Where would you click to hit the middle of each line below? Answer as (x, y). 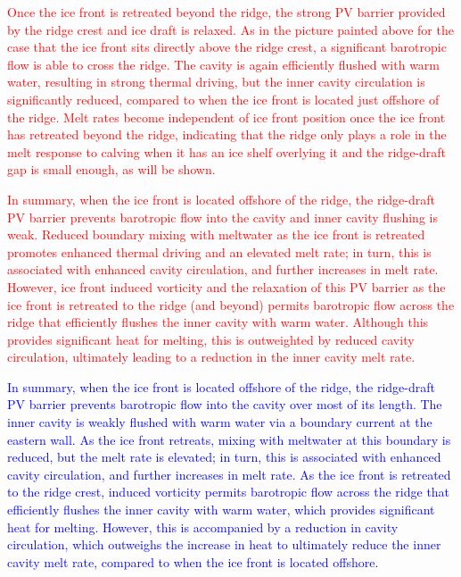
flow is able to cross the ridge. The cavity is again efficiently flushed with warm (224, 64)
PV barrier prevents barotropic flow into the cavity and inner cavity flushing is (222, 217)
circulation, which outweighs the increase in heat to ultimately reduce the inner (224, 544)
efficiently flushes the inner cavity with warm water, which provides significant (221, 510)
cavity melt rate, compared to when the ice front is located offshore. (193, 561)
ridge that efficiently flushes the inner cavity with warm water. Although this (218, 322)
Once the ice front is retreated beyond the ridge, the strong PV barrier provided (226, 12)
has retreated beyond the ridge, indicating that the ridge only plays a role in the (227, 134)
